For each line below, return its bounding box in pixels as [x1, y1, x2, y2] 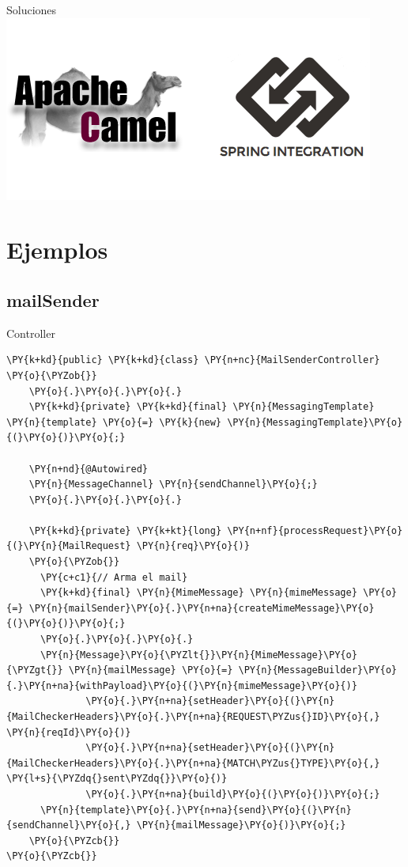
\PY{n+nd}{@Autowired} [28, 463, 148, 475]
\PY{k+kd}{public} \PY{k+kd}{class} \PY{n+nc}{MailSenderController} [6, 354, 380, 366]
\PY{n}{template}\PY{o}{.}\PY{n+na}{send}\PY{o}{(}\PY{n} [40, 804, 352, 816]
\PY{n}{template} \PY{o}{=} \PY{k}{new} [6, 416, 222, 428]
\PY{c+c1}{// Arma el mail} [40, 571, 188, 583]
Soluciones [6, 2, 57, 17]
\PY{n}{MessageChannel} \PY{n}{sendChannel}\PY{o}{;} [28, 479, 318, 490]
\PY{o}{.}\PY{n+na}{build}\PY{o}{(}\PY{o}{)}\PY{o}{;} [85, 788, 380, 800]
